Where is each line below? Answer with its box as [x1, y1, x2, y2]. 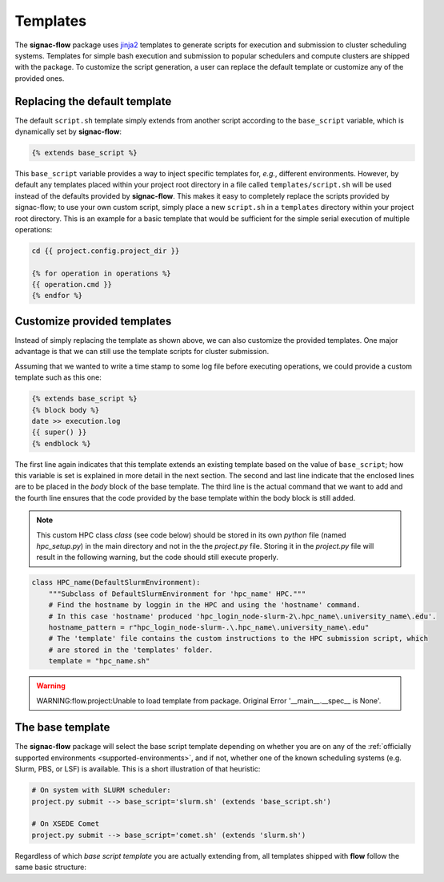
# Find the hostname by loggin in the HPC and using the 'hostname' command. [48, 601, 362, 610]
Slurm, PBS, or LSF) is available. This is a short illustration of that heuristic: [14, 764, 261, 774]
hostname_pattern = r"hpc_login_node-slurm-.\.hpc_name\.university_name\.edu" [48, 622, 370, 632]
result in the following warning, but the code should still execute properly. [36, 553, 279, 562]
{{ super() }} [31, 428, 87, 437]
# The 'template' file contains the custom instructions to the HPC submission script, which [48, 634, 428, 643]
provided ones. [14, 73, 65, 83]
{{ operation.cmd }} [31, 280, 112, 289]
